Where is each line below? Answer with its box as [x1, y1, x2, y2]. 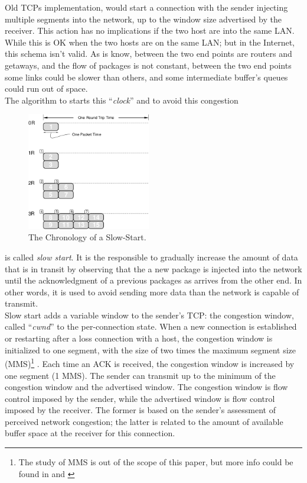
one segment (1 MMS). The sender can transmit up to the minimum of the [5, 369, 276, 381]
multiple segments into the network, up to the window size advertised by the [5, 12, 282, 25]
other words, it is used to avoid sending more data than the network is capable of [5, 285, 299, 298]
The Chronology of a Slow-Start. [28, 231, 146, 243]
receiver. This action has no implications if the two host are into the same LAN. [5, 24, 295, 37]
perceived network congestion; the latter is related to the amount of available [5, 415, 283, 427]
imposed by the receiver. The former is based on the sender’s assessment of [5, 404, 276, 416]
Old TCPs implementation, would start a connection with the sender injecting [5, 1, 288, 13]
